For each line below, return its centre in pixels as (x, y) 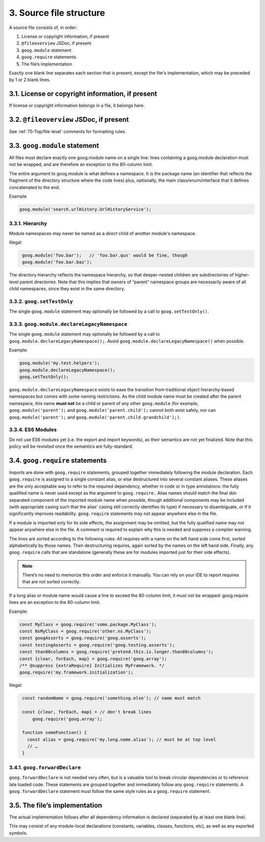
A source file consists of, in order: (43, 27)
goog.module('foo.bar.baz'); (57, 262)
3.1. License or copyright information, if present (83, 94)
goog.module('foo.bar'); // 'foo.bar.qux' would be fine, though (105, 256)
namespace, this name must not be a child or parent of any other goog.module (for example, (104, 403)
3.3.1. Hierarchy (28, 223)
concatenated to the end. (35, 187)
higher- (242, 275)
